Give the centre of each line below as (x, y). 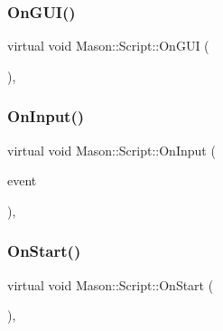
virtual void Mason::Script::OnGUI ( (108, 46)
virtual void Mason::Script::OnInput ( (111, 150)
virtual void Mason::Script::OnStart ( (111, 284)
